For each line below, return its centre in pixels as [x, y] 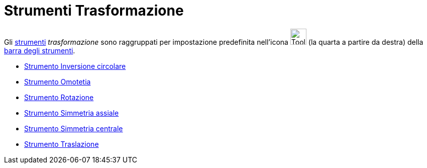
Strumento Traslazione [62, 144]
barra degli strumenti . [40, 50]
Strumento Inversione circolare [75, 66]
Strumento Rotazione [59, 97]
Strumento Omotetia [58, 81]
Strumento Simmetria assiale [72, 113]
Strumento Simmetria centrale [74, 128]
